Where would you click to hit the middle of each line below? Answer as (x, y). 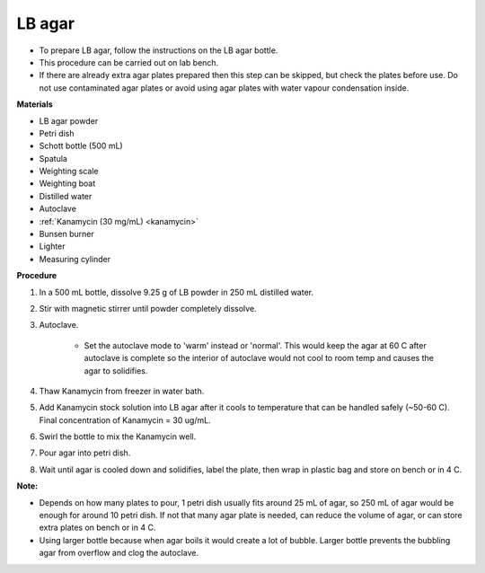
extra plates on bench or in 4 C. (97, 528)
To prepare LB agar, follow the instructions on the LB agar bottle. (159, 50)
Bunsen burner (66, 234)
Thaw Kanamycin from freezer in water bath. (122, 391)
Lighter (53, 246)
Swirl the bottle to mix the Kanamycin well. (118, 436)
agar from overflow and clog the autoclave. (119, 553)
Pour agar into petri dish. (85, 453)
